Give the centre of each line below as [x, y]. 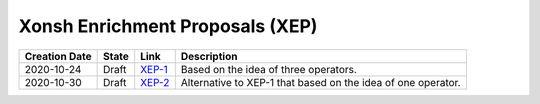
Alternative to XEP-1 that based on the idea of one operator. [320, 82]
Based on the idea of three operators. [268, 69]
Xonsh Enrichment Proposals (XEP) [168, 26]
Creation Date [58, 56]
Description [209, 56]
